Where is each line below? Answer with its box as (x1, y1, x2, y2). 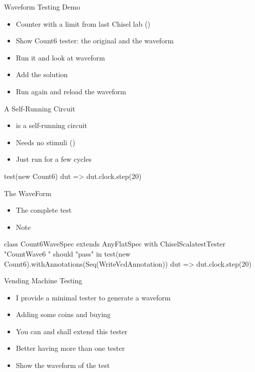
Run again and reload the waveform (16, 86, 126, 96)
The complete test (16, 205, 72, 215)
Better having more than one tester (16, 343, 125, 353)
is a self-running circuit (16, 120, 88, 131)
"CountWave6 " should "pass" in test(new (4, 248, 131, 259)
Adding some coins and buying (16, 309, 111, 320)
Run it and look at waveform (16, 52, 105, 63)
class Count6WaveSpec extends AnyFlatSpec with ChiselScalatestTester (4, 238, 226, 249)
